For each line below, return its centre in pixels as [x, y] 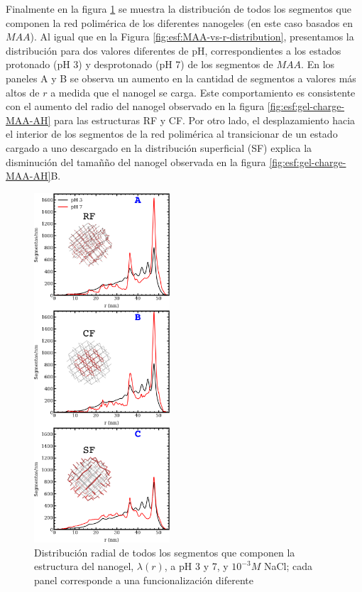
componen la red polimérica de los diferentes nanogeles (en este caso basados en [180, 22]
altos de [23, 92]
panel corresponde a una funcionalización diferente [144, 580]
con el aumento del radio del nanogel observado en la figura [135, 106]
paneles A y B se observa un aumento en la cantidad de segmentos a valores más [181, 78]
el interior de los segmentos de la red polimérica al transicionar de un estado [172, 134]
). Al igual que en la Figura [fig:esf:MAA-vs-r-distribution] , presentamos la [192, 37]
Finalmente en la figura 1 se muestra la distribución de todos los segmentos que [179, 9]
